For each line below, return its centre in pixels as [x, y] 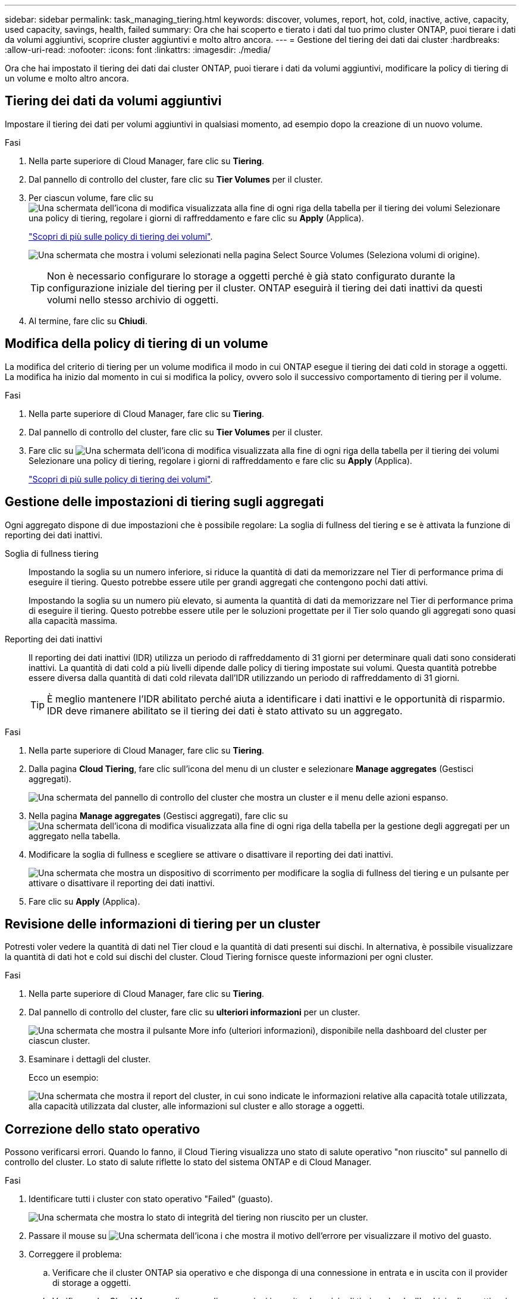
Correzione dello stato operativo [103, 1129]
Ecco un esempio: [64, 1078]
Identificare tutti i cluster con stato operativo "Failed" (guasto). [151, 1199]
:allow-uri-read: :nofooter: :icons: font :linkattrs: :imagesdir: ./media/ [138, 50]
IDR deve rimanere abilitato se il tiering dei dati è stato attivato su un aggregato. [225, 710]
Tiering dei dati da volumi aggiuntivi [113, 101]
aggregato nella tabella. [75, 836]
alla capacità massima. [73, 620]
